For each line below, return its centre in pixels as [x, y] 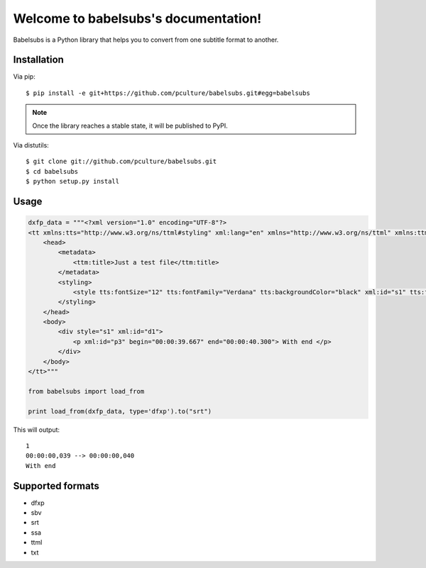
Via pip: [24, 77]
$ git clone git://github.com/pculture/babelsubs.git [121, 162]
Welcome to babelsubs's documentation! [137, 18]
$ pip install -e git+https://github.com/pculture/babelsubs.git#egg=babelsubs [168, 93]
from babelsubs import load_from [86, 391]
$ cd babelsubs [52, 171]
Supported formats [56, 486]
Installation [38, 60]
